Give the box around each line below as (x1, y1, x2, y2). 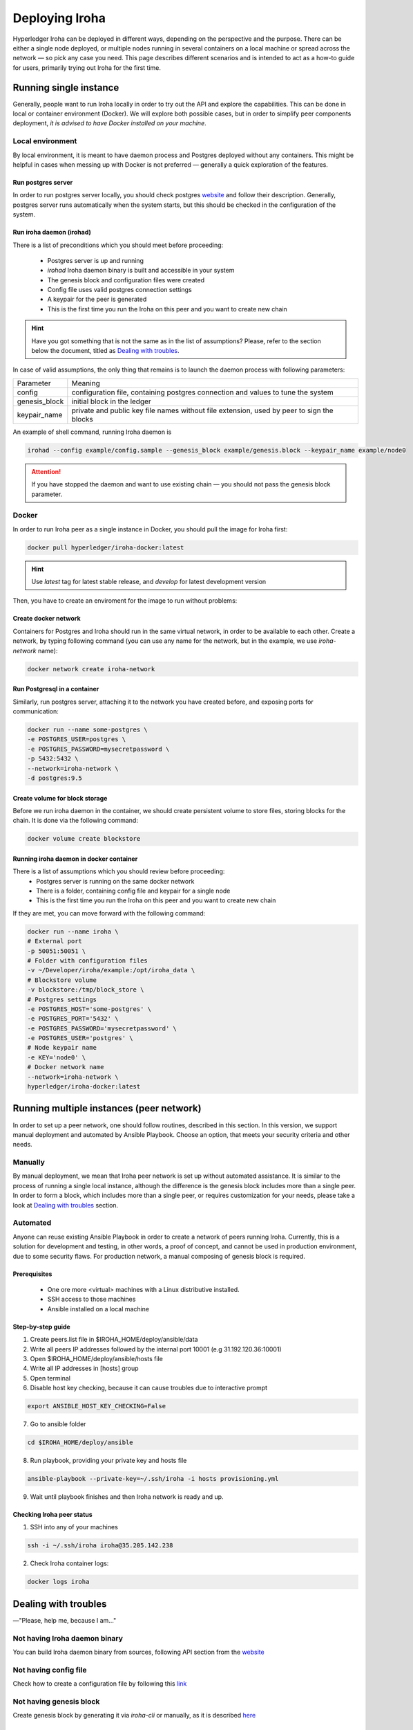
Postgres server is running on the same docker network (36, 877, 195, 885)
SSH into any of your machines (30, 1523, 119, 1531)
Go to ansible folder (30, 1420, 86, 1428)
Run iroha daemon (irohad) (12, 228, 91, 237)
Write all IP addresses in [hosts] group (30, 1364, 139, 1373)
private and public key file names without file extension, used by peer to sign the (71, 406, 334, 415)
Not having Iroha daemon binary (12, 1633, 124, 1643)
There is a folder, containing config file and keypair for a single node (36, 886, 231, 895)
